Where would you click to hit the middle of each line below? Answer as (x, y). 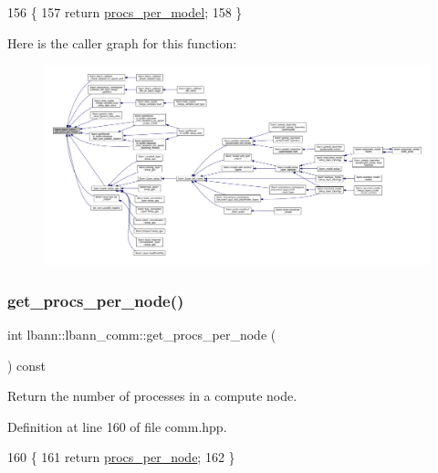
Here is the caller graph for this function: (122, 42)
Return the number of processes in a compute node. (152, 396)
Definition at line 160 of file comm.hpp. (117, 426)
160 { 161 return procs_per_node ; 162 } (121, 457)
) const (27, 365)
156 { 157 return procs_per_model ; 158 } (125, 12)
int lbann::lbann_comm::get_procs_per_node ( (142, 335)
